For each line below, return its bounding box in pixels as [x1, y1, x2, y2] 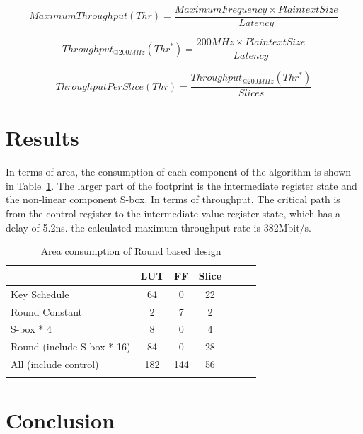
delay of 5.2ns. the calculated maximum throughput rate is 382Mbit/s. [6, 219, 311, 234]
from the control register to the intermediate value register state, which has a [6, 206, 341, 221]
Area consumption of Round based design [40, 244, 221, 258]
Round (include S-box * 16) [11, 339, 131, 354]
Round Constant [11, 304, 83, 319]
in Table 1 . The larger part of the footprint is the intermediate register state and [6, 178, 357, 193]
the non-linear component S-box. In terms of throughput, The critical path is [6, 192, 340, 207]
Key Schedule [11, 286, 69, 301]
